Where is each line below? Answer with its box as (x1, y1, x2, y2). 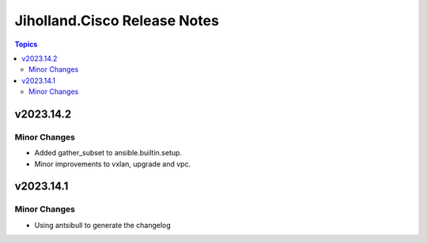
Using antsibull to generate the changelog (34, 220, 172, 230)
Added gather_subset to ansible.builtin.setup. (34, 148, 182, 158)
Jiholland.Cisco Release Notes (14, 12, 219, 29)
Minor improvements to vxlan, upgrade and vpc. (34, 159, 191, 169)
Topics (14, 39, 38, 49)
